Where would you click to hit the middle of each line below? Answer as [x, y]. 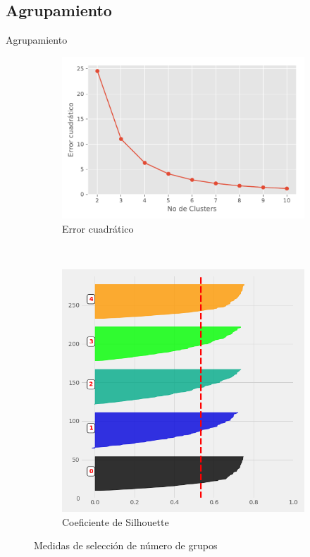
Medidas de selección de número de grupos [126, 545]
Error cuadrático [98, 228]
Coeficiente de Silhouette [116, 521]
